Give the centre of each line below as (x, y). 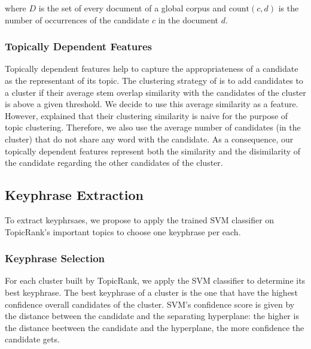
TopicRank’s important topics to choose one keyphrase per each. (123, 231)
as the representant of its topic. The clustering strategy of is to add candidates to (154, 80)
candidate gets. (32, 339)
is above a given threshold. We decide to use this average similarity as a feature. (152, 104)
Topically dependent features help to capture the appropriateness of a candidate (152, 69)
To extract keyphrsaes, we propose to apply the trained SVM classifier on (140, 219)
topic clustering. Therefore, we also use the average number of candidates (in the (153, 127)
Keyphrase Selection (55, 258)
